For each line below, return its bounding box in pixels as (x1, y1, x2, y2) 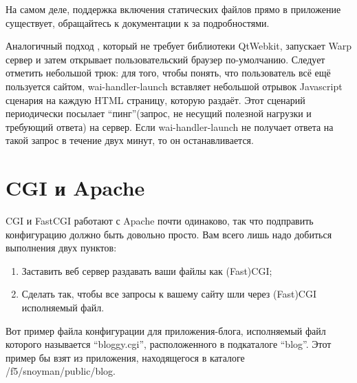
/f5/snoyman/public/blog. (6, 364, 116, 378)
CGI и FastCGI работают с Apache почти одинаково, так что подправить (6, 214, 314, 228)
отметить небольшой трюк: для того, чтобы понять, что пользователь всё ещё (6, 65, 331, 80)
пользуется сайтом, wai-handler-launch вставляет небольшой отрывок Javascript (6, 79, 343, 93)
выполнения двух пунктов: (6, 240, 117, 255)
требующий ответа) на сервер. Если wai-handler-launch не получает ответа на (6, 119, 334, 134)
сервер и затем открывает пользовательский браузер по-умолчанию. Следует (6, 52, 325, 66)
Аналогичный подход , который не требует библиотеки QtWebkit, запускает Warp (6, 39, 351, 53)
